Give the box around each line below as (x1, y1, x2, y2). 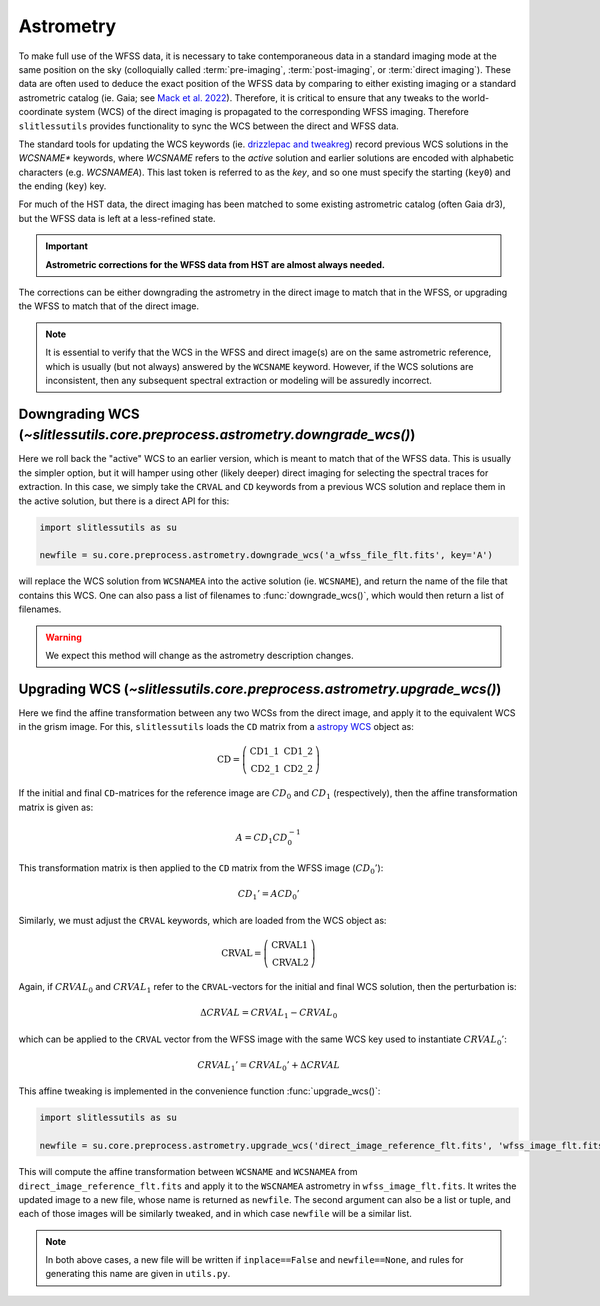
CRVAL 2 (271, 957, 309, 969)
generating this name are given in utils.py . (45, 1268, 231, 1280)
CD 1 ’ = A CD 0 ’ (237, 888, 300, 902)
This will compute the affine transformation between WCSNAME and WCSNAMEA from (18, 1166, 358, 1178)
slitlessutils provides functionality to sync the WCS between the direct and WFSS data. (18, 120, 399, 132)
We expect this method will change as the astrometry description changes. (45, 649, 354, 661)
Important (45, 240, 89, 252)
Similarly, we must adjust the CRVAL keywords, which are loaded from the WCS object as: (18, 914, 387, 926)
